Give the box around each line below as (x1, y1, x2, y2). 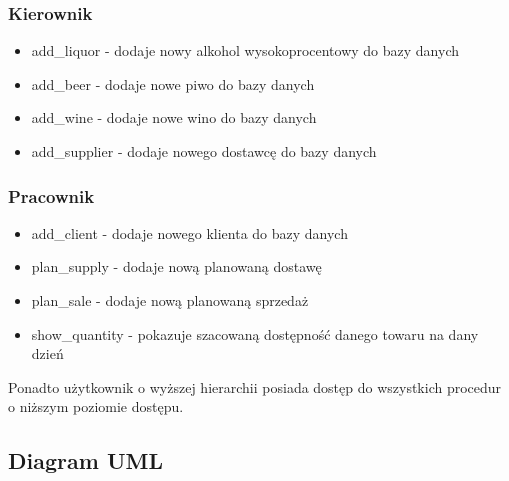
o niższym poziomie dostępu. (8, 396, 184, 417)
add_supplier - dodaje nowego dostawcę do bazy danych (31, 141, 377, 161)
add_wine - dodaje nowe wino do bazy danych (31, 107, 317, 128)
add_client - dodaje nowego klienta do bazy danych (31, 222, 348, 243)
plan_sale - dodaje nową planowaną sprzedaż (31, 290, 309, 310)
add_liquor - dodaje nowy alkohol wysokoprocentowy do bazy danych (31, 40, 460, 61)
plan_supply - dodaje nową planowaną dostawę (31, 256, 322, 277)
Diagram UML (8, 445, 163, 476)
